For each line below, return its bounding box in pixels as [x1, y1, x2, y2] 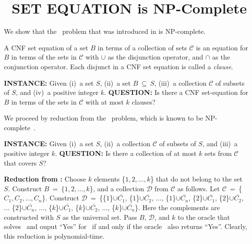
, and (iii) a [202, 138, 238, 149]
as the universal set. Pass [62, 212, 137, 222]
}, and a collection [89, 183, 144, 193]
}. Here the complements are [134, 202, 220, 213]
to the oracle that [177, 212, 230, 222]
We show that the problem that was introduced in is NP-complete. [4, 26, 206, 36]
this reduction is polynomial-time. [4, 230, 105, 241]
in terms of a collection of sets [98, 42, 187, 52]
